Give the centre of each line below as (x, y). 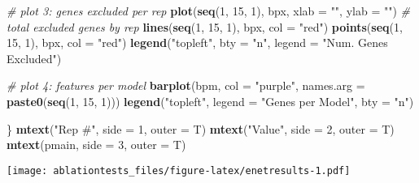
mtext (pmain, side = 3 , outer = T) (96, 145)
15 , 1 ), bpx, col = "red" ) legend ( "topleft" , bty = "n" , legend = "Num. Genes (197, 43)
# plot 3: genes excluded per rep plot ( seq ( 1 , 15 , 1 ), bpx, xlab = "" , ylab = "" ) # (209, 11)
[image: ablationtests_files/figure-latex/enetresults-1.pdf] (179, 170)
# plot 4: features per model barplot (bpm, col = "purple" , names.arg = (186, 85)
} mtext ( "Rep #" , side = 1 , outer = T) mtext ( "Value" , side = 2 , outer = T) (201, 128)
